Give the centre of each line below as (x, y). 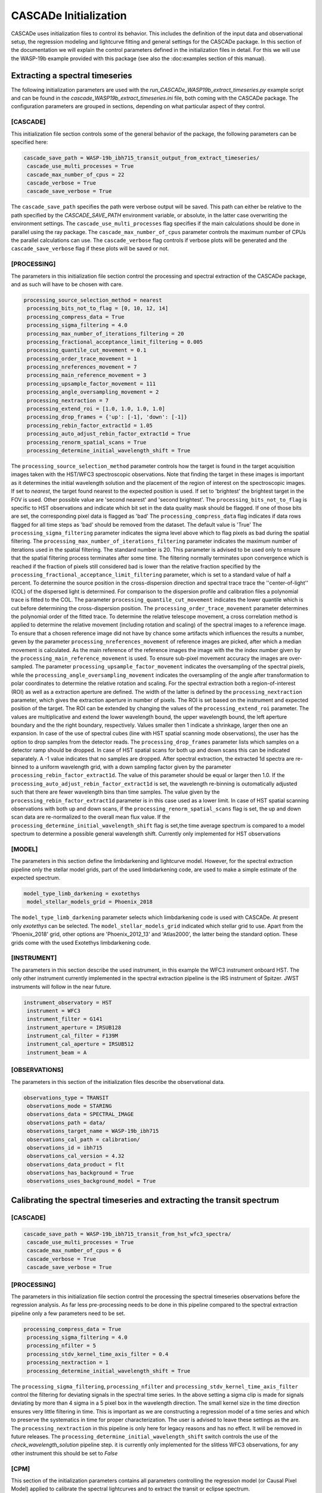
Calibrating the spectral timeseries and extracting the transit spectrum (145, 1200)
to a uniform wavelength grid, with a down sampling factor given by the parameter (130, 767)
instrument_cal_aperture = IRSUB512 (80, 1044)
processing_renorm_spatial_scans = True (87, 442)
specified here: (30, 142)
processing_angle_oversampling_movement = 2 (93, 392)
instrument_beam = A (57, 1052)
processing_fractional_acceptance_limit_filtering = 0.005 (115, 342)
